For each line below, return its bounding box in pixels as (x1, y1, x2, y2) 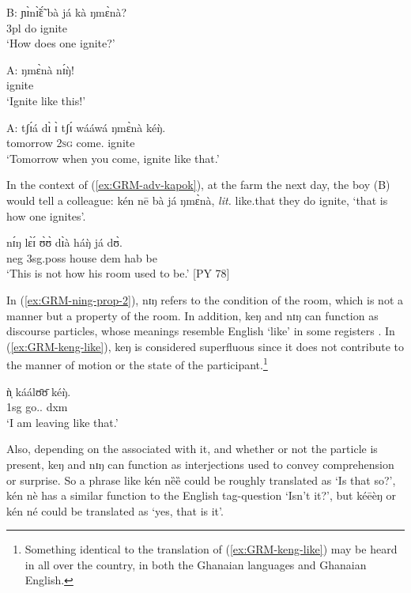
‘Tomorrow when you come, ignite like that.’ (6, 149, 220, 166)
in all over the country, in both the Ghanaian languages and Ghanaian (25, 556, 367, 572)
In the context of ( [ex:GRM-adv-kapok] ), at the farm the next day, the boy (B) (6, 176, 390, 193)
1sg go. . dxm (6, 398, 68, 415)
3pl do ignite (6, 19, 68, 36)
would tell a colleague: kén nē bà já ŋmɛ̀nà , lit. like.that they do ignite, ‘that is (6, 191, 388, 208)
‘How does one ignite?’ (6, 35, 115, 51)
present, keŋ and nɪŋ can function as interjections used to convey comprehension (6, 455, 394, 472)
